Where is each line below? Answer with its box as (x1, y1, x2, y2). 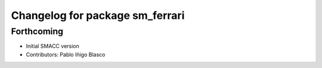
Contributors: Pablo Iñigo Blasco (26, 51, 106, 58)
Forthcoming (11, 26, 64, 37)
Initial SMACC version (26, 43, 80, 50)
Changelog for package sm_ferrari (11, 9, 185, 22)
